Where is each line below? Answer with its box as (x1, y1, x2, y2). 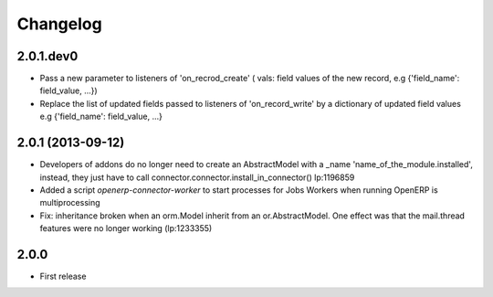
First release (39, 270, 87, 281)
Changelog (16, 14, 102, 34)
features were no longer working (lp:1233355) (39, 223, 213, 234)
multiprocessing (39, 197, 100, 208)
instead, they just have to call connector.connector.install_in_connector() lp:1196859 (39, 172, 355, 183)
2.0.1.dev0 (16, 48, 79, 64)
